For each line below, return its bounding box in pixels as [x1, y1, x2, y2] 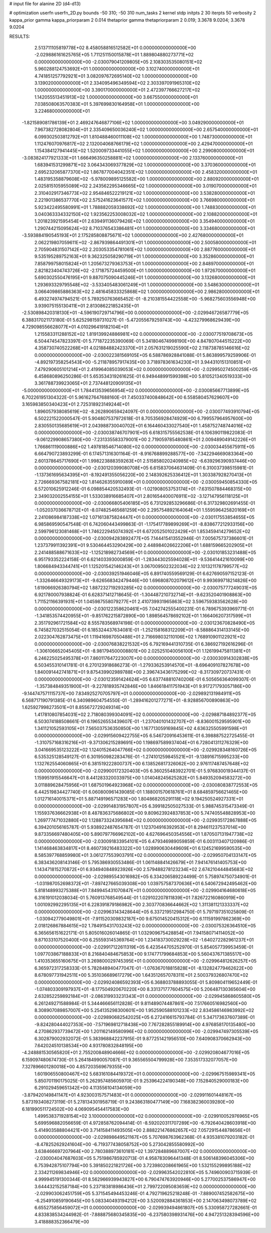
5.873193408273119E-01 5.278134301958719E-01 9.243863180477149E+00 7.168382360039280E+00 [22, 1099, 234, 1105]
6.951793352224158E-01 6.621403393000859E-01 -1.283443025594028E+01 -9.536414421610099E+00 [34, 556, 254, 562]
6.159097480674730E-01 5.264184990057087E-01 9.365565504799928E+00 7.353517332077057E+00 [22, 1056, 238, 1062]
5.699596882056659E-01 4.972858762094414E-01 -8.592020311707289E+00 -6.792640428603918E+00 [34, 1120, 256, 1126]
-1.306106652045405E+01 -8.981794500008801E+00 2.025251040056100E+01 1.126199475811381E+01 [34, 648, 251, 654]
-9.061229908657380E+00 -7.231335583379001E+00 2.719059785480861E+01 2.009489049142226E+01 [34, 437, 256, 443]
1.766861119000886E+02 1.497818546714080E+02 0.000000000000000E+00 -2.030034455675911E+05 [34, 444, 255, 450]
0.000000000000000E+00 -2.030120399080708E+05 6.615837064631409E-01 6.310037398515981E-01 [34, 465, 253, 471]
